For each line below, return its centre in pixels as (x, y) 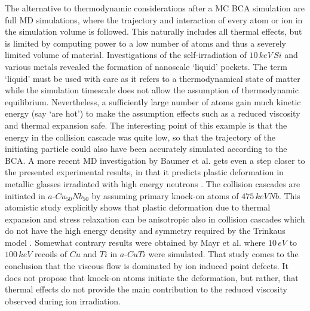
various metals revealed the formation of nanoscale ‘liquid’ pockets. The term (146, 66)
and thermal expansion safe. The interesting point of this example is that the (146, 125)
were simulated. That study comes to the (223, 254)
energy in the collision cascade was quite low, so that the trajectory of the (140, 137)
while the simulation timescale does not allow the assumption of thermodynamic (152, 90)
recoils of (51, 254)
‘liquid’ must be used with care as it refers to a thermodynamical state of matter (153, 78)
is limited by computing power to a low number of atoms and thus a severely (145, 43)
